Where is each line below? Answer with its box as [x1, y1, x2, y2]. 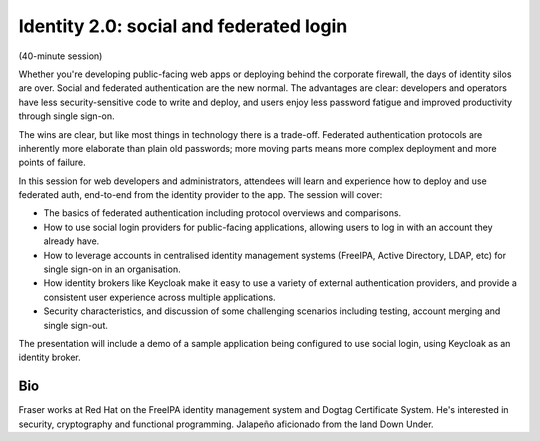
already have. [43, 235, 100, 247]
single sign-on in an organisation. [43, 263, 181, 275]
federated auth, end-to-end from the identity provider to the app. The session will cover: [18, 189, 383, 201]
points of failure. [18, 156, 87, 169]
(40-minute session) [18, 50, 103, 62]
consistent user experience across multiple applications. [43, 291, 276, 303]
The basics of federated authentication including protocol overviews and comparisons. [43, 207, 402, 219]
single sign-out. [43, 319, 109, 331]
